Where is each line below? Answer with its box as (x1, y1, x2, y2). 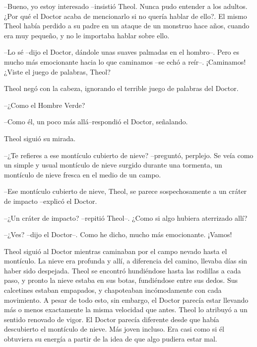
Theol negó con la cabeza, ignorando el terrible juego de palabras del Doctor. (4, 83, 239, 93)
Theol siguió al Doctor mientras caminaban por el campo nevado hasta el (4, 246, 227, 256)
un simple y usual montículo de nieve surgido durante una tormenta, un (4, 160, 222, 170)
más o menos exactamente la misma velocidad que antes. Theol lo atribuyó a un (4, 304, 248, 315)
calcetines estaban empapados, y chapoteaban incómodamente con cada (4, 285, 222, 295)
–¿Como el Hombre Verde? (4, 99, 85, 110)
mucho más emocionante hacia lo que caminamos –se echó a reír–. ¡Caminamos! (4, 56, 246, 67)
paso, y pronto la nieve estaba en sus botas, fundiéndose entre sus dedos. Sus (4, 275, 238, 285)
